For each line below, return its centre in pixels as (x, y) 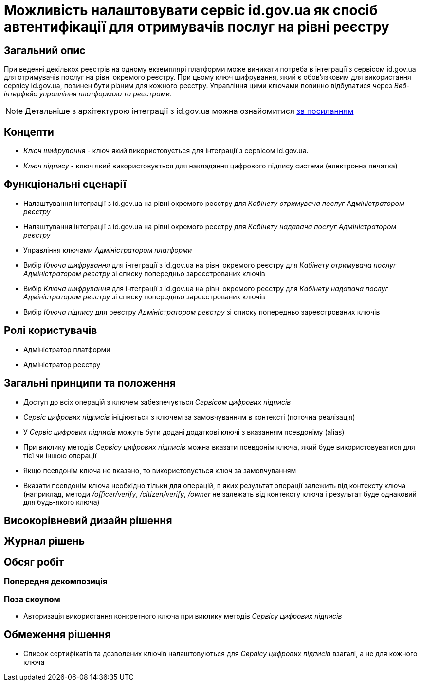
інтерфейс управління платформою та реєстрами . (88, 94)
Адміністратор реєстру (62, 364)
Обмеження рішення (57, 635)
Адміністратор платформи (67, 349)
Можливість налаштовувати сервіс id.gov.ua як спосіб (191, 10)
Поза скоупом (32, 599)
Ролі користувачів (51, 331)
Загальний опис (45, 50)
